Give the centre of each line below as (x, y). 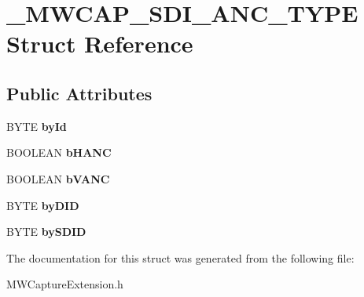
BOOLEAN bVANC (58, 178)
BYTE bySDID (46, 232)
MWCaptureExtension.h (65, 284)
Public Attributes (79, 93)
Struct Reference (100, 43)
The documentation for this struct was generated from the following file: (180, 257)
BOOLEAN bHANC (59, 152)
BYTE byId (37, 126)
